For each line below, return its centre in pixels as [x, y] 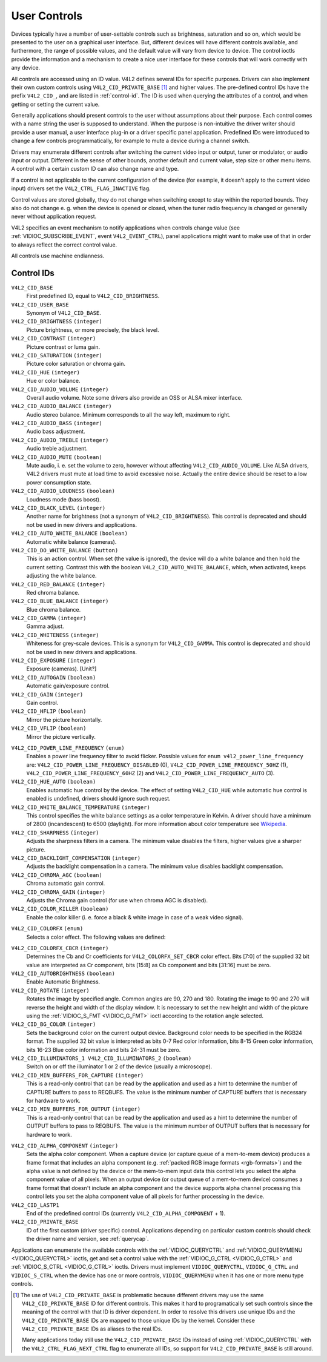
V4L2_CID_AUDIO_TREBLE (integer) [60, 440]
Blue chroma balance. [54, 609]
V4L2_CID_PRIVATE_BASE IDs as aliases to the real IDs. [92, 1329]
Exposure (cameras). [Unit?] [61, 669]
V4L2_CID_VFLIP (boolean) [49, 729]
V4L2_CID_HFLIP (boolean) [49, 711]
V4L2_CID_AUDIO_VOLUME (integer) [60, 389]
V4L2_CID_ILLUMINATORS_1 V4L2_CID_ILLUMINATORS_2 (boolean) [101, 1058]
